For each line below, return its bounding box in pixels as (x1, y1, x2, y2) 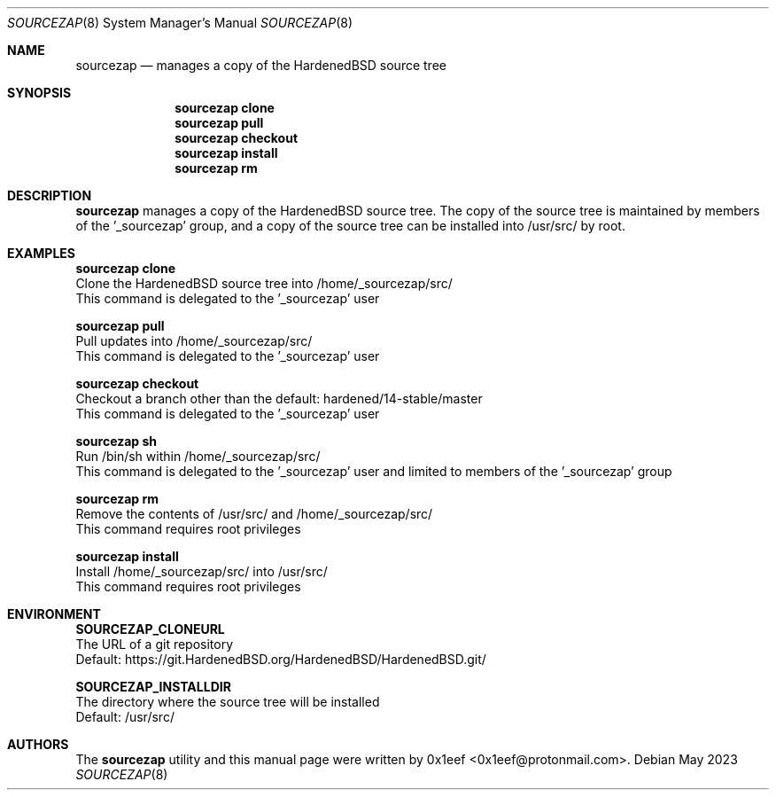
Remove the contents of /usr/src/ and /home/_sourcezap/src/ (75, 506, 433, 521)
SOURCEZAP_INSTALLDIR (75, 679, 231, 694)
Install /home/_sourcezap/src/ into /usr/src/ (75, 564, 328, 579)
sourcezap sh (75, 434, 158, 449)
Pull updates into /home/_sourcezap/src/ (75, 333, 313, 348)
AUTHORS (7, 737, 69, 752)
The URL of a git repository (75, 637, 234, 652)
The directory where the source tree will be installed (75, 694, 380, 709)
